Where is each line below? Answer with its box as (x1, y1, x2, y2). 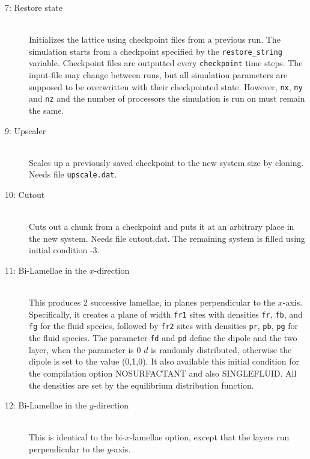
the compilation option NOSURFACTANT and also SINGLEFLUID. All (29, 366, 297, 379)
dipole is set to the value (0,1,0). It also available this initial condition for (29, 355, 299, 368)
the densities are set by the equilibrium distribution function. (29, 378, 254, 391)
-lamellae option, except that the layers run (130, 431, 290, 443)
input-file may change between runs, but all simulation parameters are (29, 69, 288, 81)
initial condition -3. (29, 244, 100, 256)
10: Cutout (5, 188, 45, 201)
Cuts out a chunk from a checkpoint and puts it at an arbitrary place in (29, 220, 294, 233)
